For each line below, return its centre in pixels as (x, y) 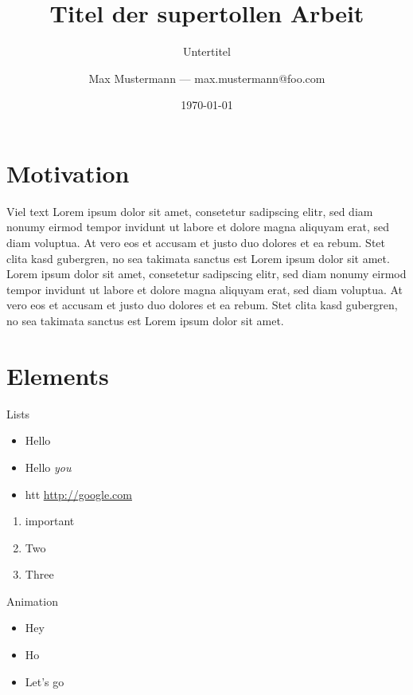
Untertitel (207, 51)
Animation (32, 601)
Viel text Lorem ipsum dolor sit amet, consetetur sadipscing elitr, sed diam (190, 211)
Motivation (68, 173)
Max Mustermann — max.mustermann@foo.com (207, 78)
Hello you (48, 467)
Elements (58, 375)
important (50, 521)
